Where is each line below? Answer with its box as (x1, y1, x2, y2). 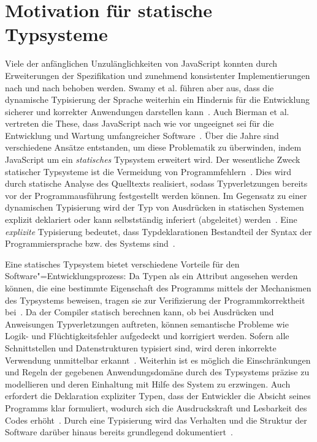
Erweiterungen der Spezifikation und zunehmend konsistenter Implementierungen (5, 69, 310, 81)
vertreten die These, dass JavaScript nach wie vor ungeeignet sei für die (5, 117, 274, 130)
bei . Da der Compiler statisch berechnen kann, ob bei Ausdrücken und (5, 305, 274, 318)
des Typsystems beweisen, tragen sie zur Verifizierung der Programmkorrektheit (5, 293, 305, 306)
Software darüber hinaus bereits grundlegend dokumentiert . (5, 425, 233, 438)
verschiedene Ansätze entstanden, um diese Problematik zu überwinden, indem (5, 141, 302, 154)
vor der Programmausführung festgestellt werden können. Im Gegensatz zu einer (5, 189, 307, 201)
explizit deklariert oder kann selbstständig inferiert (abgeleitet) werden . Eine (5, 213, 297, 226)
